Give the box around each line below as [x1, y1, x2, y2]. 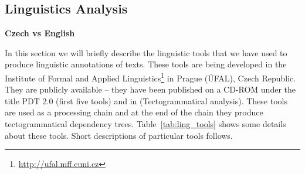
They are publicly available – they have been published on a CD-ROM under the [5, 83, 296, 95]
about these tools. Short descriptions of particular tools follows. [5, 129, 233, 141]
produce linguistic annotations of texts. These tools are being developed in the [5, 58, 287, 70]
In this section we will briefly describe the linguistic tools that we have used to [5, 46, 287, 59]
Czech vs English [5, 27, 75, 39]
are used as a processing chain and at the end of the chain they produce [5, 106, 263, 118]
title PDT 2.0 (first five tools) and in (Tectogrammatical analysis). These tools [5, 94, 287, 107]
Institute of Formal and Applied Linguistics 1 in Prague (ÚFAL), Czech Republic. [5, 70, 296, 84]
